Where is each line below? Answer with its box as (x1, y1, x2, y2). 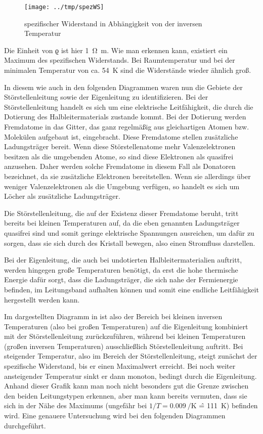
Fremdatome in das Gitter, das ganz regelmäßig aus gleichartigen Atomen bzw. (4, 121, 249, 132)
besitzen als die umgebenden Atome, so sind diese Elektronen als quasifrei (4, 151, 234, 161)
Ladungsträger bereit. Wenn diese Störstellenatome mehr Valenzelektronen (4, 141, 236, 152)
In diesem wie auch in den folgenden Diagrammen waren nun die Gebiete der (4, 81, 243, 92)
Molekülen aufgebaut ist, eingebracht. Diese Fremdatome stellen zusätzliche (4, 131, 238, 142)
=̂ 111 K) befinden (199, 400, 258, 411)
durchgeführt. (4, 420, 46, 430)
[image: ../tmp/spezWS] (24, 4, 104, 11)
